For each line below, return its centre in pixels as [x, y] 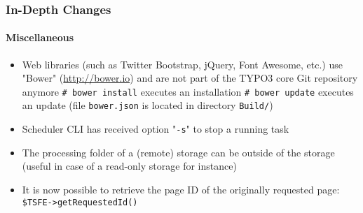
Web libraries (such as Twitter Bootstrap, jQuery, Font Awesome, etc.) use [182, 64]
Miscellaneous [40, 37]
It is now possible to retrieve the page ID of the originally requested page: [181, 189]
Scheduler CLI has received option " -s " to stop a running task [156, 129]
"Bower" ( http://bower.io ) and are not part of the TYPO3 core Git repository [190, 78]
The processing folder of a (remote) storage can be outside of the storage [178, 152]
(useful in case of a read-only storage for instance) [129, 166]
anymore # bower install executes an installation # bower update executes [188, 91]
